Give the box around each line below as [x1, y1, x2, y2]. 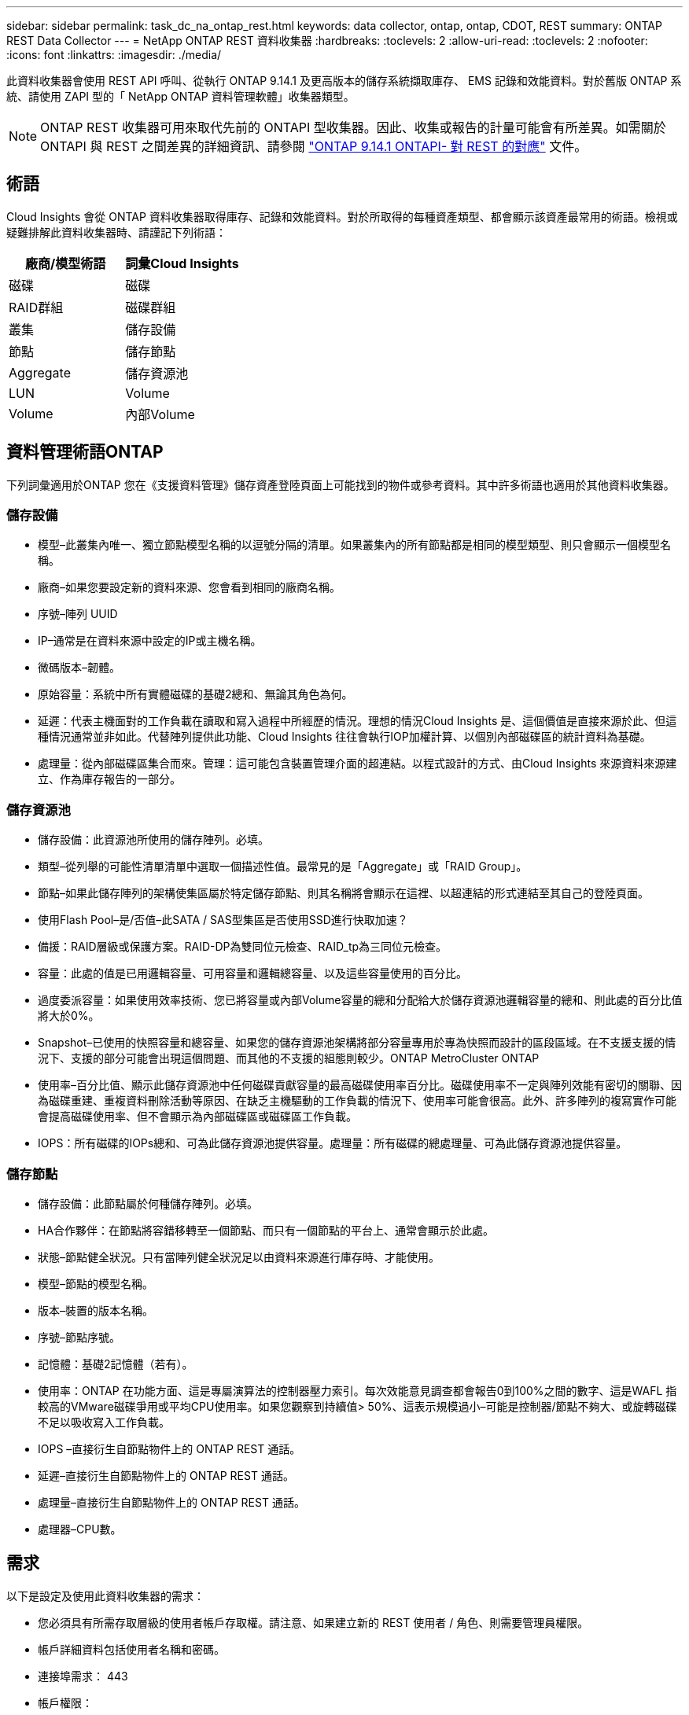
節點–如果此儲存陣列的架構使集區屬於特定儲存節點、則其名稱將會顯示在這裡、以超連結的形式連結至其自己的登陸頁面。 [38, 886, 649, 900]
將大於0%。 [38, 1009, 100, 1023]
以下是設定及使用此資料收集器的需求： [6, 1588, 204, 1603]
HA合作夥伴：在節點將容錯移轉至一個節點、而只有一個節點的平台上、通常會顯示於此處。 [38, 1223, 495, 1237]
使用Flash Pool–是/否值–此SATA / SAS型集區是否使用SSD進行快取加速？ [38, 913, 408, 927]
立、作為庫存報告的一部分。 [38, 772, 181, 786]
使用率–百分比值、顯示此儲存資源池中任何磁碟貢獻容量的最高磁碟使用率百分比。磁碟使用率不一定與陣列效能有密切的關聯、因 [38, 1078, 682, 1092]
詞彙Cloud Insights [125, 255, 239, 271]
